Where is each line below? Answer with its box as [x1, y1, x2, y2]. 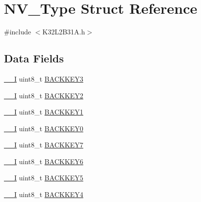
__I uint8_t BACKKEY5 [4, 173, 83, 183]
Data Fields [4, 51, 64, 66]
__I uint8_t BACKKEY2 [4, 90, 83, 100]
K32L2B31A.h [42, 27, 85, 37]
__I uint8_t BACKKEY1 [4, 107, 83, 117]
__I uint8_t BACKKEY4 [4, 189, 83, 200]
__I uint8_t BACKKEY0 [4, 123, 83, 133]
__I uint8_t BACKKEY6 [4, 156, 83, 166]
